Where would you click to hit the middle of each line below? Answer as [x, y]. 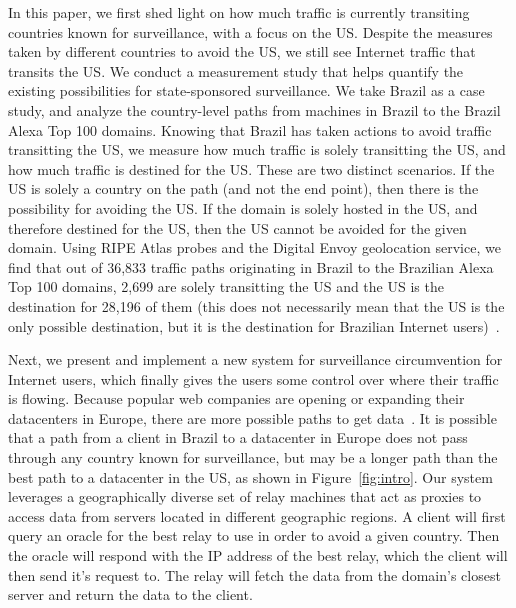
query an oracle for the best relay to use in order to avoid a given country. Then [254, 535]
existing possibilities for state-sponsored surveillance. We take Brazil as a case [246, 90]
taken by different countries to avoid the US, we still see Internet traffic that [242, 51]
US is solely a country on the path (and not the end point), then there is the [243, 188]
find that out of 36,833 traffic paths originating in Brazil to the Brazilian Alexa [251, 266]
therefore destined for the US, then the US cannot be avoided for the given [237, 227]
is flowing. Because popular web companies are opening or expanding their [236, 398]
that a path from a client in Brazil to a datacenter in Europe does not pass [238, 437]
